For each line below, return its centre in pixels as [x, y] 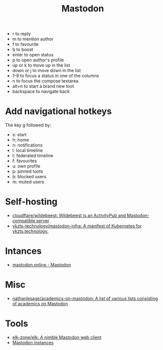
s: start [19, 135]
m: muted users [28, 182]
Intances [23, 251]
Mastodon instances [33, 342]
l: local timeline [27, 151]
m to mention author [33, 39]
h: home [21, 140]
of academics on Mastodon [40, 304]
